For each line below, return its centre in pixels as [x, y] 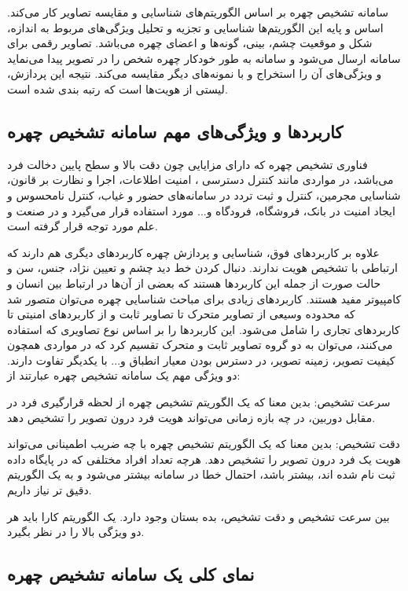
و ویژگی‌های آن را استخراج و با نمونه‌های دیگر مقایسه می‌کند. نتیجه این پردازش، [195, 73]
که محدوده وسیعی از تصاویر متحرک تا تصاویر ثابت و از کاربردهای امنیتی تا [181, 314]
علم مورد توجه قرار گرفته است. [83, 226]
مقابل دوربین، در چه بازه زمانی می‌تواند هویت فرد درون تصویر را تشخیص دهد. [191, 417]
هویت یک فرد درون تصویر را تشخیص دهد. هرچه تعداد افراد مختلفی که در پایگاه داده [204, 459]
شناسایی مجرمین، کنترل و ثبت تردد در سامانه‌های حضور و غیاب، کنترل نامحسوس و [204, 195]
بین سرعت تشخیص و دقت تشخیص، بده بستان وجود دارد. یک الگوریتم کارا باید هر [198, 516]
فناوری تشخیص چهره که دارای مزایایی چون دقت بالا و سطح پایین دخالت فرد [187, 164]
